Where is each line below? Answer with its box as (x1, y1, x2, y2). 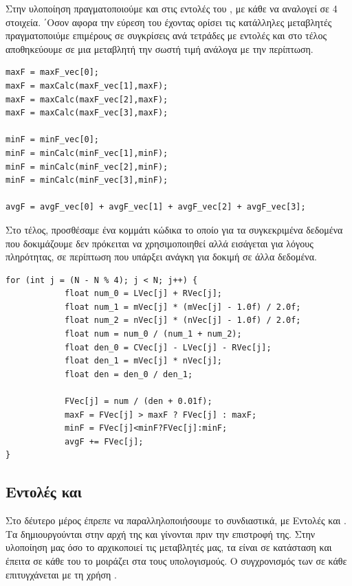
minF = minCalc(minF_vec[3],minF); (5, 175, 168, 185)
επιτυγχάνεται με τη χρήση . (5, 567, 117, 581)
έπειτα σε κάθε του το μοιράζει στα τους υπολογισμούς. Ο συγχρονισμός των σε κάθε (5, 553, 347, 567)
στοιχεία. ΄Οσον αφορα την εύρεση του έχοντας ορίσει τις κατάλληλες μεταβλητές (5, 14, 332, 29)
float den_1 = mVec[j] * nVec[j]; (64, 356, 222, 366)
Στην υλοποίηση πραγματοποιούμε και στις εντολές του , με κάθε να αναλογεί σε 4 (5, 1, 338, 15)
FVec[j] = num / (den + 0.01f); (64, 396, 212, 407)
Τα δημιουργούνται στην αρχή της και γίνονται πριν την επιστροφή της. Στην (5, 526, 316, 541)
